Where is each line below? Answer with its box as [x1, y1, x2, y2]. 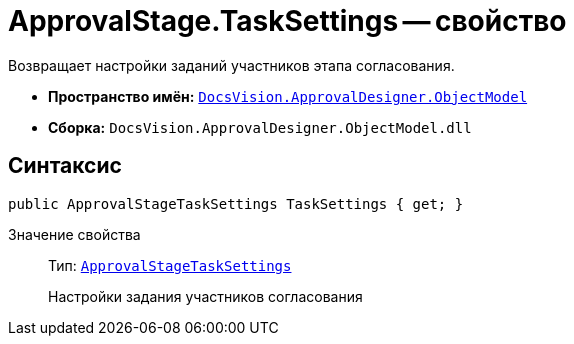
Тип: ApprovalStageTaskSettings [48, 256, 292, 274]
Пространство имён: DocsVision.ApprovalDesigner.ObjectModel [48, 87, 528, 105]
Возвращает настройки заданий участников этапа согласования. [8, 56, 455, 74]
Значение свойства [8, 225, 141, 243]
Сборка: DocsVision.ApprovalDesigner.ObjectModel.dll [48, 118, 472, 136]
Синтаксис [8, 153, 122, 179]
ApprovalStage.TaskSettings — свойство [8, 4, 567, 38]
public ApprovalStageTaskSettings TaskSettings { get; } [8, 195, 464, 212]
